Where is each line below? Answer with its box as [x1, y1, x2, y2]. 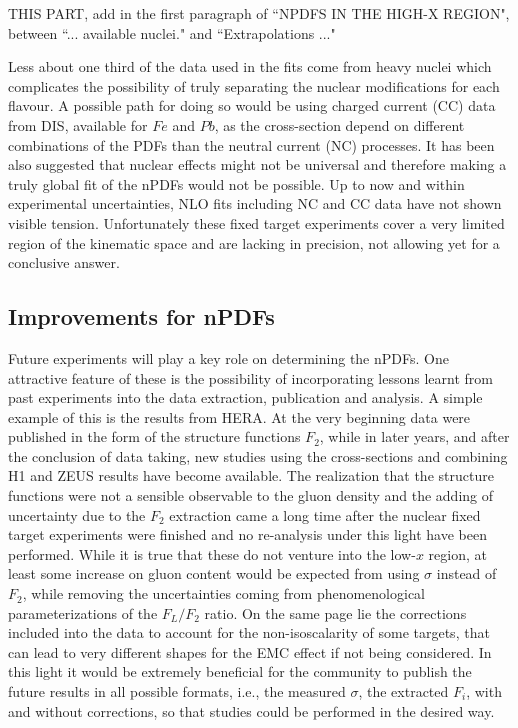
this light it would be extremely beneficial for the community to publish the [8, 661, 472, 682]
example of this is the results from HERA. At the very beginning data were [8, 406, 471, 427]
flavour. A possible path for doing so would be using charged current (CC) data [8, 95, 496, 116]
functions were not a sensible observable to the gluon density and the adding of [8, 485, 494, 506]
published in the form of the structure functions [8, 426, 301, 447]
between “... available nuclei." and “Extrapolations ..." [8, 22, 336, 43]
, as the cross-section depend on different [214, 114, 465, 135]
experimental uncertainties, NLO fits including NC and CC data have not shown [8, 193, 502, 214]
